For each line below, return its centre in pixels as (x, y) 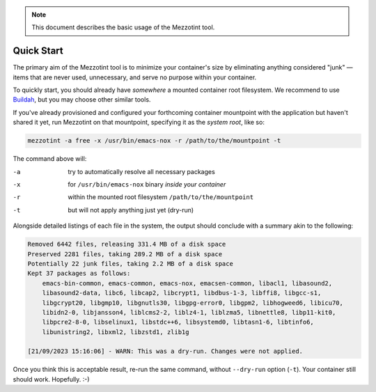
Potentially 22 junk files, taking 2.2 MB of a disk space (130, 264)
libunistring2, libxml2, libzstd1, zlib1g (116, 332)
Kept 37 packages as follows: (79, 274)
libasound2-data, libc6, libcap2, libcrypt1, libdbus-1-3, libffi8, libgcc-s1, (182, 293)
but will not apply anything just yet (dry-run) (131, 210)
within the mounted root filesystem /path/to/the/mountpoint (161, 197)
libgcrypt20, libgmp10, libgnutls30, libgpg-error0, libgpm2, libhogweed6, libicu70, (193, 303)
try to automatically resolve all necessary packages (141, 171)
